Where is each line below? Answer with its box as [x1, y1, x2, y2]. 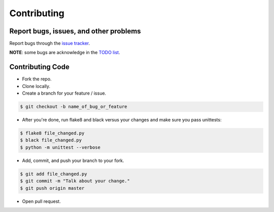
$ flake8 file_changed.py [20, 131, 85, 136]
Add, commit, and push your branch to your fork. [22, 157, 124, 163]
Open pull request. [22, 198, 61, 204]
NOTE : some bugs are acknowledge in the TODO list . [9, 50, 120, 56]
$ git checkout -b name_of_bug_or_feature [20, 104, 127, 110]
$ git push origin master [20, 185, 85, 191]
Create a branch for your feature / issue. [22, 90, 107, 96]
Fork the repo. [22, 76, 52, 82]
